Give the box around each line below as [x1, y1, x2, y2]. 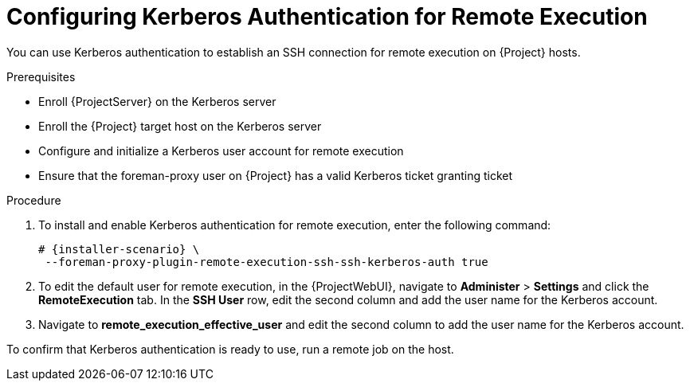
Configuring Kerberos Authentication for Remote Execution [6, 3, 648, 30]
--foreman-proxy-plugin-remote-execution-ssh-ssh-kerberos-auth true [45, 255, 488, 268]
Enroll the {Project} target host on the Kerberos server [38, 119, 322, 133]
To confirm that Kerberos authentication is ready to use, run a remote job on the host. [6, 342, 454, 356]
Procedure [6, 193, 61, 207]
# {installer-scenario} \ [38, 242, 200, 256]
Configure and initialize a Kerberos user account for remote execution [38, 143, 404, 158]
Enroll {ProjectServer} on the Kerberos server [38, 94, 276, 108]
